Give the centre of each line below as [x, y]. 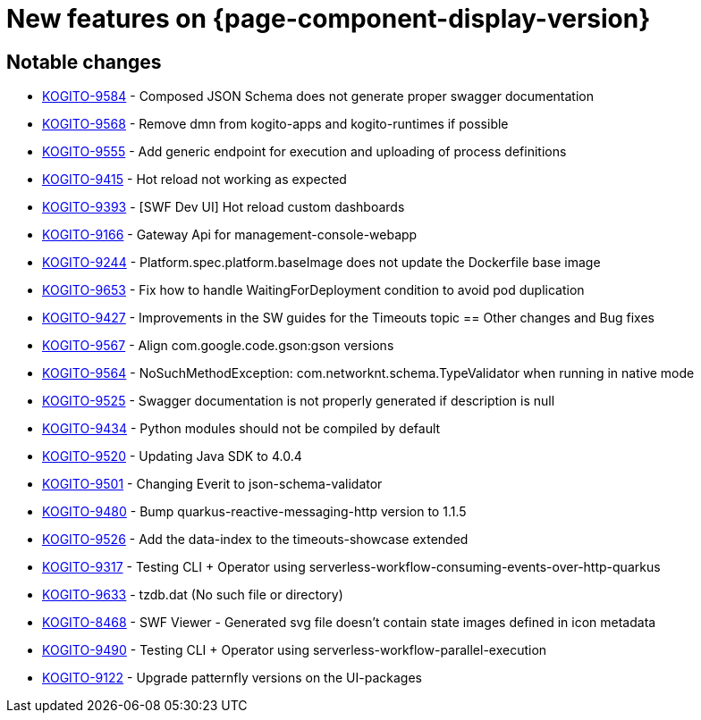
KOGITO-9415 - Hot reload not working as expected [194, 180]
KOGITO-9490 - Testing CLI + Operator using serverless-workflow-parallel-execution [295, 650]
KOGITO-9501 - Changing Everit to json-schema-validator [212, 484]
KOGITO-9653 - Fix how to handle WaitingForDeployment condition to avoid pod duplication [313, 290]
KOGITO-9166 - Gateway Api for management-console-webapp [230, 235]
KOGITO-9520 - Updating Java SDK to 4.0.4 [172, 456]
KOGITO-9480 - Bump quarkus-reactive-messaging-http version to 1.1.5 [254, 512]
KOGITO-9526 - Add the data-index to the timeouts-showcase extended [255, 540]
